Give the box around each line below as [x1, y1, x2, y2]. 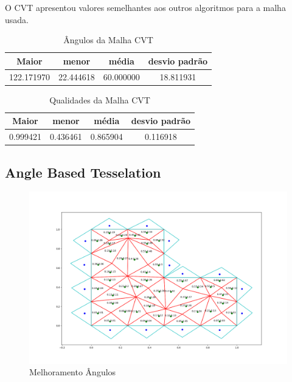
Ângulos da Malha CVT [63, 33, 153, 46]
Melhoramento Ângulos [29, 366, 116, 378]
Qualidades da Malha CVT [49, 93, 150, 106]
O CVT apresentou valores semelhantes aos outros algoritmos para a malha [5, 1, 286, 13]
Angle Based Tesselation [5, 162, 161, 181]
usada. [5, 13, 29, 26]
